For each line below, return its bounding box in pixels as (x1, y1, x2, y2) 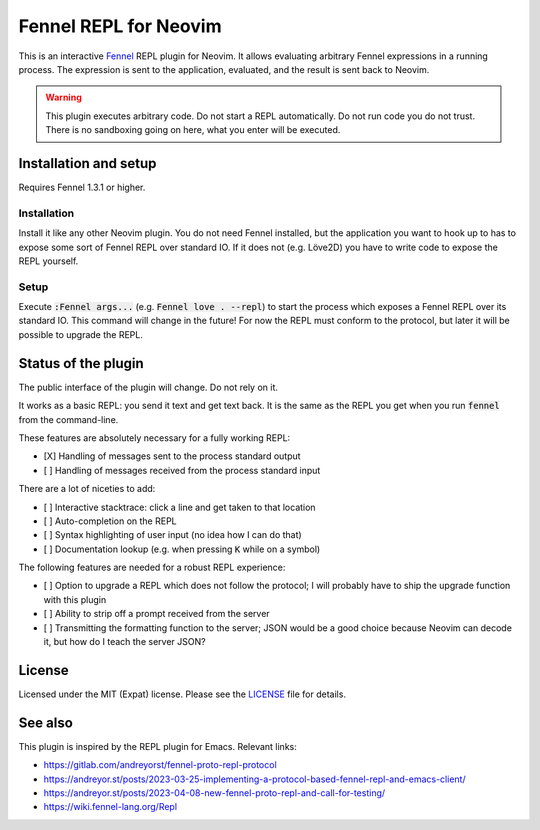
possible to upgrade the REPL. (18, 328, 144, 340)
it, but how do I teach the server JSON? (43, 636, 206, 648)
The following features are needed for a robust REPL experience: (18, 561, 286, 574)
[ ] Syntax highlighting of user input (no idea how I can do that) (43, 529, 302, 541)
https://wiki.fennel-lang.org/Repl (43, 801, 178, 813)
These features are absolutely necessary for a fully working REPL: (18, 431, 291, 444)
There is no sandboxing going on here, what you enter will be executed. (45, 124, 341, 136)
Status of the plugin (18, 355, 144, 372)
